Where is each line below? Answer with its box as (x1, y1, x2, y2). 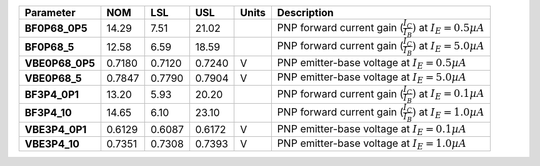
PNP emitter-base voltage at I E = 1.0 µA (276, 136, 467, 152)
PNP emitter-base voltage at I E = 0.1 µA (276, 121, 467, 137)
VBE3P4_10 (24, 137, 80, 151)
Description (276, 6, 334, 19)
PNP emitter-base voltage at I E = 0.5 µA (276, 55, 467, 72)
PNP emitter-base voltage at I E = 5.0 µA (276, 70, 467, 86)
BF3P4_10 (24, 106, 72, 120)
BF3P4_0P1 (24, 87, 80, 101)
